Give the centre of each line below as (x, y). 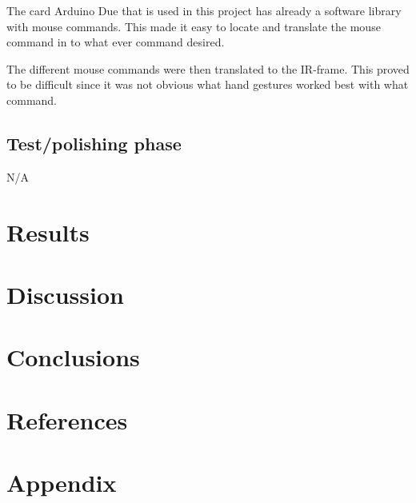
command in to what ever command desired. (116, 42)
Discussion (65, 294)
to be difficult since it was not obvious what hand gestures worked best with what (208, 84)
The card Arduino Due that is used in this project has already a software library (204, 10)
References (67, 419)
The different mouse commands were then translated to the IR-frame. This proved (208, 68)
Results (48, 232)
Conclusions (73, 357)
